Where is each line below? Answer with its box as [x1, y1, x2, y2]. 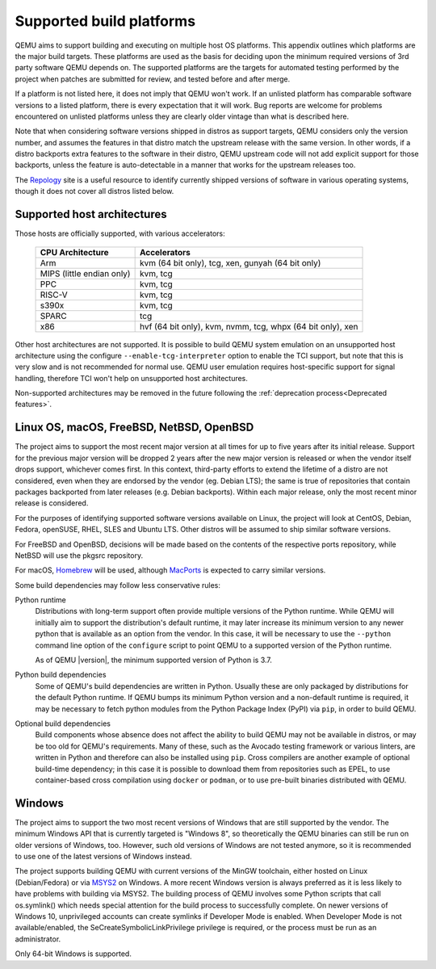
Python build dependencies [15, 670, 107, 680]
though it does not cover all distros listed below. [15, 187, 174, 196]
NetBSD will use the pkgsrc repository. [15, 550, 144, 560]
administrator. [15, 933, 61, 944]
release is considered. [15, 498, 89, 508]
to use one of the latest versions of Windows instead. [15, 852, 193, 862]
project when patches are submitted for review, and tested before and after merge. [15, 73, 291, 84]
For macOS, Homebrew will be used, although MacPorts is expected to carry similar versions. [15, 565, 326, 575]
